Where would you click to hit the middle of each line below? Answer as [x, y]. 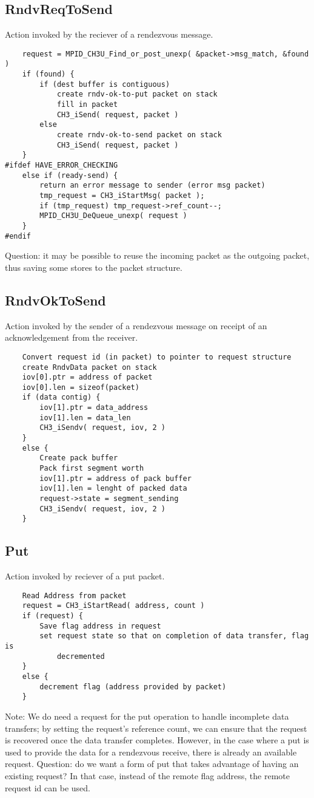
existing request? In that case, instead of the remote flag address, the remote [147, 775]
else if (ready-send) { [70, 175]
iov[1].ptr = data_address [94, 408]
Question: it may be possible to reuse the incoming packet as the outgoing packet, [157, 255]
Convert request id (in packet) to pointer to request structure [157, 357]
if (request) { [52, 616]
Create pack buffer [79, 458]
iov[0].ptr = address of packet [87, 377]
